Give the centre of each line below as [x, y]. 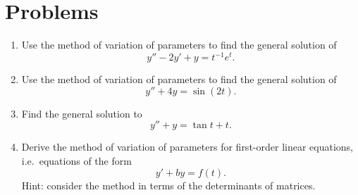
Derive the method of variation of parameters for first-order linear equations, [187, 147]
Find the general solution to [82, 113]
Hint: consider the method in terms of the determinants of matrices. [168, 185]
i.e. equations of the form [76, 161]
